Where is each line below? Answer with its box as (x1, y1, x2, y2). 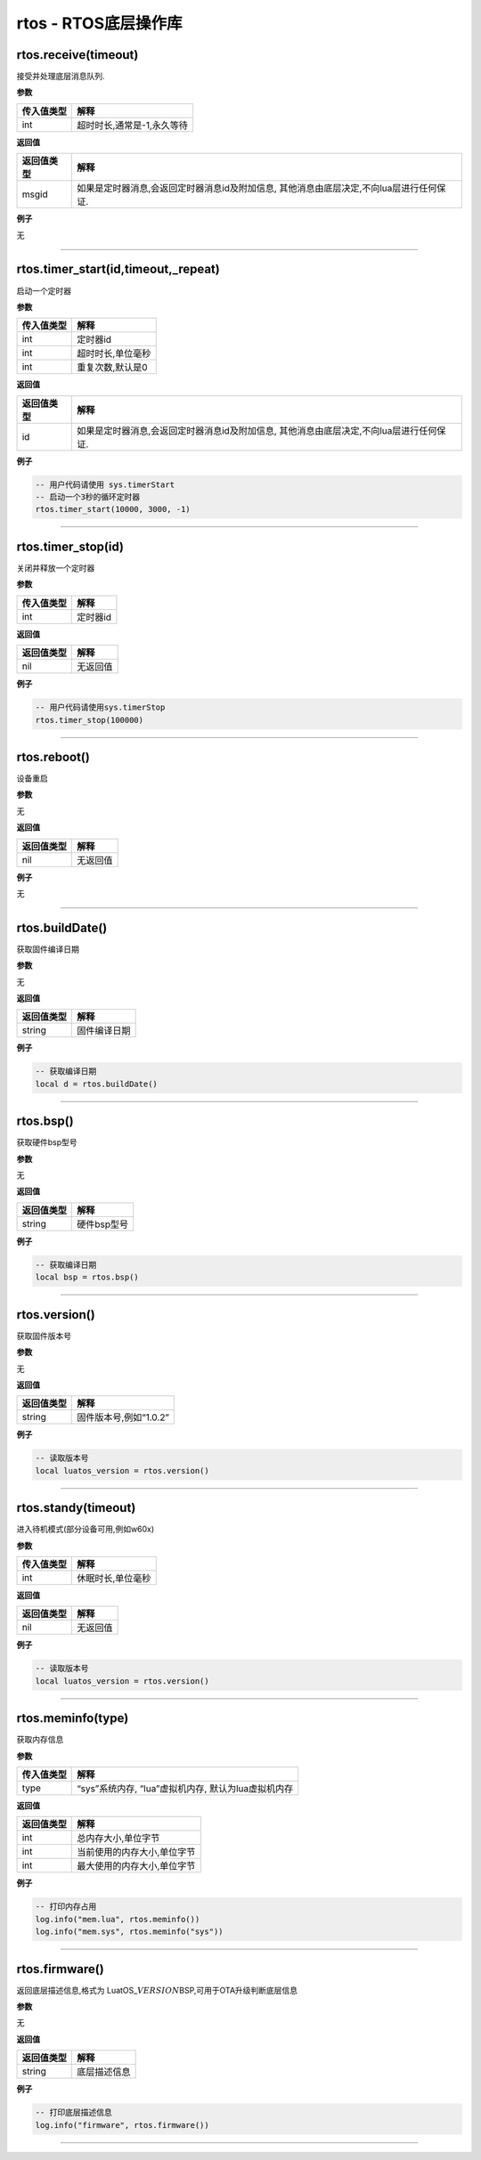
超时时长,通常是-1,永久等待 (77, 118, 189, 131)
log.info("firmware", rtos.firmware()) (35, 2120, 209, 2130)
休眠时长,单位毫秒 (77, 1571, 151, 1584)
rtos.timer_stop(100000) (35, 715, 144, 725)
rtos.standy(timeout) (16, 1500, 136, 1515)
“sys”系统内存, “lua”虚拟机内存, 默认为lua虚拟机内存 (77, 1782, 294, 1795)
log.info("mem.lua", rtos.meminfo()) (35, 1914, 200, 1924)
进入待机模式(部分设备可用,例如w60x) (16, 1523, 155, 1535)
